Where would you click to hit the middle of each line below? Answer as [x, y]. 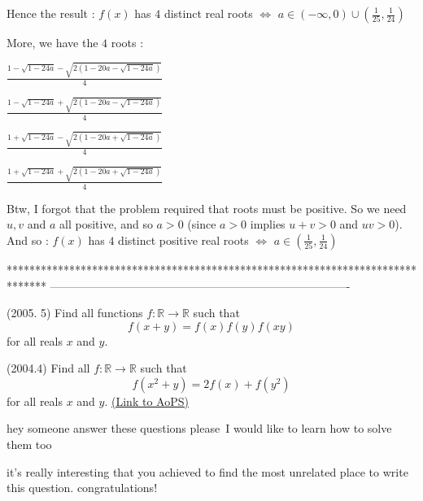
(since [202, 224]
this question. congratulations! [82, 488]
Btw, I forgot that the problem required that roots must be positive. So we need [207, 208]
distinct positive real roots [183, 240]
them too [29, 444]
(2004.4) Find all [48, 368]
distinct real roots [208, 13]
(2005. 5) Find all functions [75, 313]
